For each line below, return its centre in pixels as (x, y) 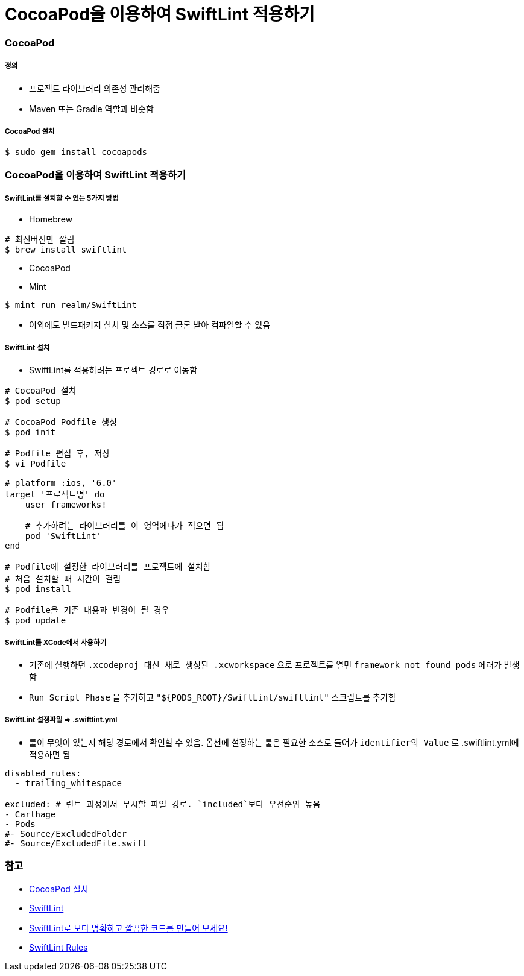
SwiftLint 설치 (27, 348)
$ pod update (36, 621)
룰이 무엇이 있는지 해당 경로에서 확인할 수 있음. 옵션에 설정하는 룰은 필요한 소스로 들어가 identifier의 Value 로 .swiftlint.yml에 (274, 742)
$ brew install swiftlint (66, 250)
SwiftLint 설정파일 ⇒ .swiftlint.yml (61, 720)
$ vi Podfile (36, 464)
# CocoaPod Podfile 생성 (61, 422)
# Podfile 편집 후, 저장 (57, 454)
